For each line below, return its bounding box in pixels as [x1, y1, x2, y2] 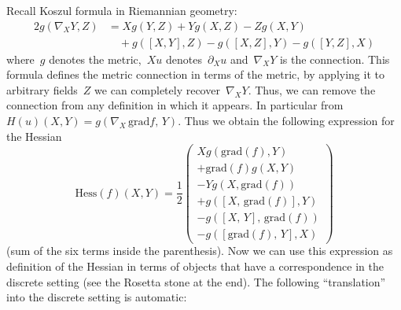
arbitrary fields [6, 81, 78, 98]
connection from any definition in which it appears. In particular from [6, 97, 344, 113]
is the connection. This [279, 50, 390, 67]
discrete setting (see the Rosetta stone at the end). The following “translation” [6, 273, 386, 290]
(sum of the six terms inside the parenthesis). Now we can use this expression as [6, 242, 393, 259]
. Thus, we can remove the [248, 81, 376, 98]
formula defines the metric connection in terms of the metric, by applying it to [6, 66, 384, 83]
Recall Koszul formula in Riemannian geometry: [6, 2, 237, 18]
